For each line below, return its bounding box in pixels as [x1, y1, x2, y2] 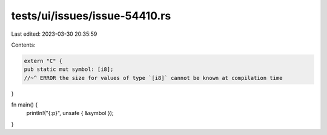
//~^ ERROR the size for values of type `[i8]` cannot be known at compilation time [24, 74, 283, 81]
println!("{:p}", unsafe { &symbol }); [26, 110, 114, 117]
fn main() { [11, 101, 38, 108]
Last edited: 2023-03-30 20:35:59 [11, 30, 97, 38]
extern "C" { [24, 58, 63, 64]
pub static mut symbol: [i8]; [24, 66, 114, 73]
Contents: [11, 41, 36, 48]
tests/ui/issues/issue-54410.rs [11, 9, 171, 22]
